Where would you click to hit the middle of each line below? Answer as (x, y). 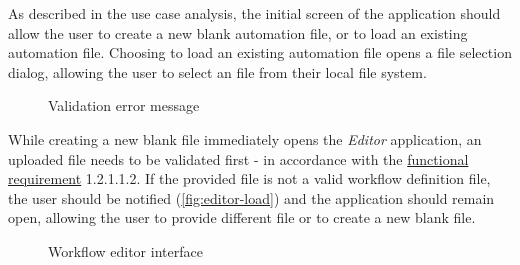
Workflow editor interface (125, 250)
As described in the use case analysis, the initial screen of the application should (254, 13)
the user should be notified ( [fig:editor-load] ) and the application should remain (251, 197)
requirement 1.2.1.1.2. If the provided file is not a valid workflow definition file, (249, 178)
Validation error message (124, 105)
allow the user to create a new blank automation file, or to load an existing (238, 32)
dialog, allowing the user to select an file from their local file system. (217, 71)
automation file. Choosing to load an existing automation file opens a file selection (260, 52)
